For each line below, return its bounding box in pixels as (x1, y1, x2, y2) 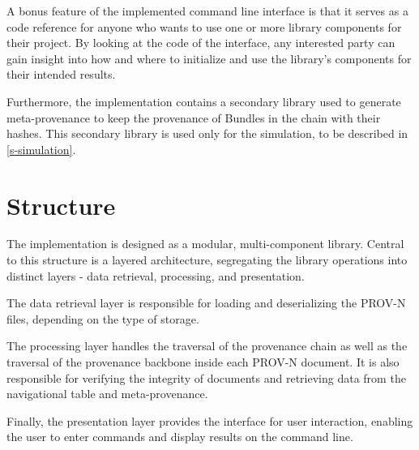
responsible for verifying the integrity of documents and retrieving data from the (6, 369, 406, 386)
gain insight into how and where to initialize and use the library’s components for (6, 49, 412, 66)
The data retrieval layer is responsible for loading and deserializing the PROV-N (6, 294, 406, 311)
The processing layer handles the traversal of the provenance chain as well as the (6, 337, 408, 354)
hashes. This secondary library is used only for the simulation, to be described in (6, 125, 408, 142)
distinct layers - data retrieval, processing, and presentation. (6, 267, 305, 284)
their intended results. (6, 66, 116, 83)
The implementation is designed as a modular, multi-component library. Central (6, 235, 404, 252)
